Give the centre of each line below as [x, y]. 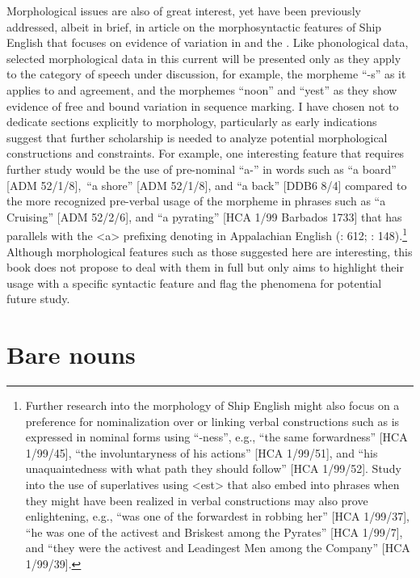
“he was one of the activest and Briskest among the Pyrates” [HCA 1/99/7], [214, 532]
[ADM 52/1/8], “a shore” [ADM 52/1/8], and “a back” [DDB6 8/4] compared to [207, 185]
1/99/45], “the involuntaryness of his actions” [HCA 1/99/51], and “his [202, 452]
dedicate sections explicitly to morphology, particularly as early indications [192, 122]
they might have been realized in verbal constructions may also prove [197, 500]
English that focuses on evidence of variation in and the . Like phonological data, [208, 42]
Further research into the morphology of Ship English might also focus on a [212, 405]
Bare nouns [71, 354]
